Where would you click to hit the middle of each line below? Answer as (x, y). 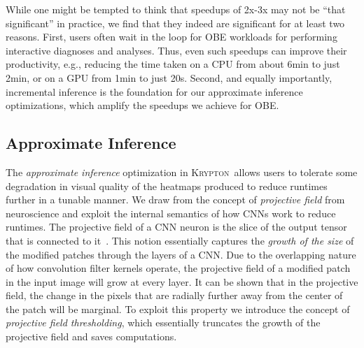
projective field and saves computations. (91, 336)
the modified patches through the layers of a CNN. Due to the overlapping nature (181, 254)
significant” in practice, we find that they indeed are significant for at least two (175, 23)
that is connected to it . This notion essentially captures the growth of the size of (180, 240)
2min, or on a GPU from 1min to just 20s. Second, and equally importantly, (169, 77)
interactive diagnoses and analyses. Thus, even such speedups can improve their (176, 50)
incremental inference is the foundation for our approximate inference (154, 91)
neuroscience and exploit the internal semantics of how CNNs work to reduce (171, 213)
